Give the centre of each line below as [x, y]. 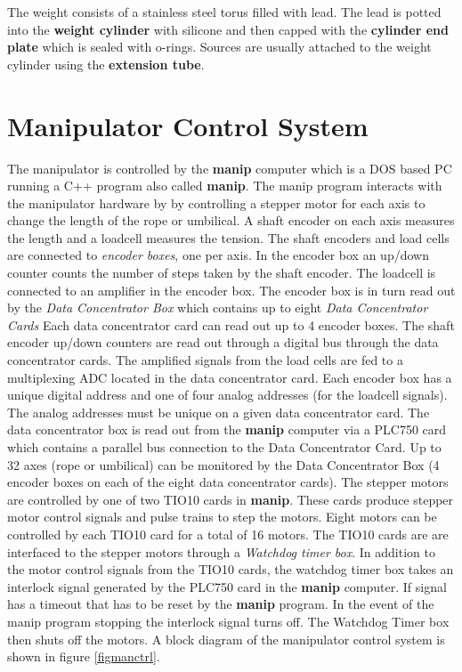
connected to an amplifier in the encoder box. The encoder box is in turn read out [231, 290]
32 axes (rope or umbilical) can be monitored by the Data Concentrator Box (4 [223, 464]
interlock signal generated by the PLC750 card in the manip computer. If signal [227, 586]
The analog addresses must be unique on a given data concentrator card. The [219, 412]
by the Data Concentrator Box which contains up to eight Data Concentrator [218, 308]
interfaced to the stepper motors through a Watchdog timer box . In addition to [221, 551]
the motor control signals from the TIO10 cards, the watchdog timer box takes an [231, 569]
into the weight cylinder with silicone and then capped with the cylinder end [228, 29]
